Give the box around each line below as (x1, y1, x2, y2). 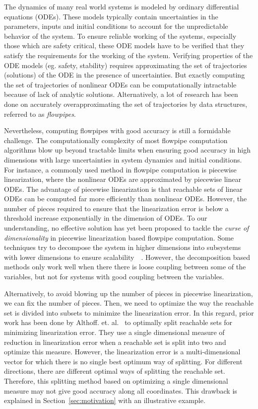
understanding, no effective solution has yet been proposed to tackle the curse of (4, 223, 249, 233)
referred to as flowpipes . (4, 108, 76, 119)
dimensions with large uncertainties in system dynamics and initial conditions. (4, 154, 242, 164)
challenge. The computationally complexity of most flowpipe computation (4, 135, 228, 145)
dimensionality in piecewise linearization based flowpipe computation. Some (4, 232, 234, 243)
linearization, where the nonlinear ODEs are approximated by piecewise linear (4, 174, 241, 184)
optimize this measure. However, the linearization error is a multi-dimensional (4, 346, 241, 357)
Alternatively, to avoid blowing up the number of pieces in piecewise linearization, (4, 288, 253, 298)
